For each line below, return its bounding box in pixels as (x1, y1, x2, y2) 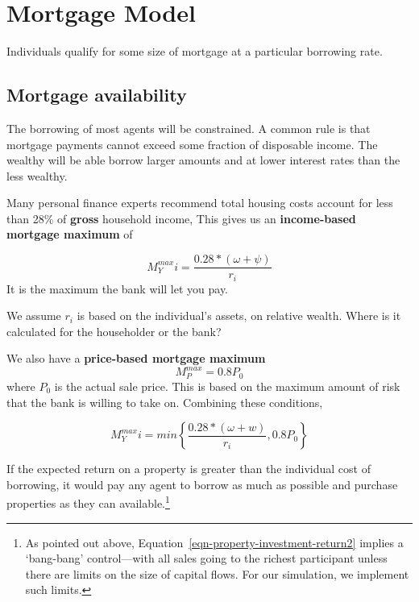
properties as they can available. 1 (6, 492, 170, 511)
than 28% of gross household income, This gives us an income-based (6, 210, 356, 226)
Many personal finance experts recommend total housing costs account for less (6, 194, 393, 211)
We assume (6, 307, 61, 324)
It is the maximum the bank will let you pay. (6, 280, 229, 297)
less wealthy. (6, 167, 68, 184)
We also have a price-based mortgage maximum (6, 350, 266, 367)
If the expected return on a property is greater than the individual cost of (6, 460, 371, 477)
